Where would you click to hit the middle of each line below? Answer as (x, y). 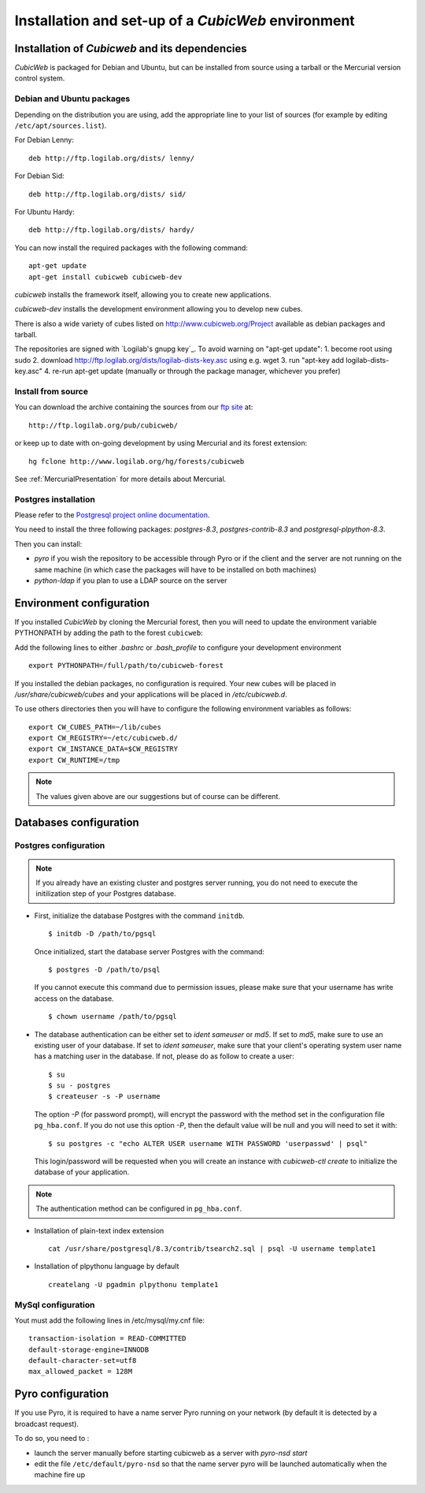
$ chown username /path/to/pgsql (113, 1017)
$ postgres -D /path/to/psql (104, 969)
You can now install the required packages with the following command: (131, 248)
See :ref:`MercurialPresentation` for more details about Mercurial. (120, 479)
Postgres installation (55, 499)
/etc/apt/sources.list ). (61, 125)
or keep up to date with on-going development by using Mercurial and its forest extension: (161, 443)
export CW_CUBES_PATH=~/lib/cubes (95, 727)
